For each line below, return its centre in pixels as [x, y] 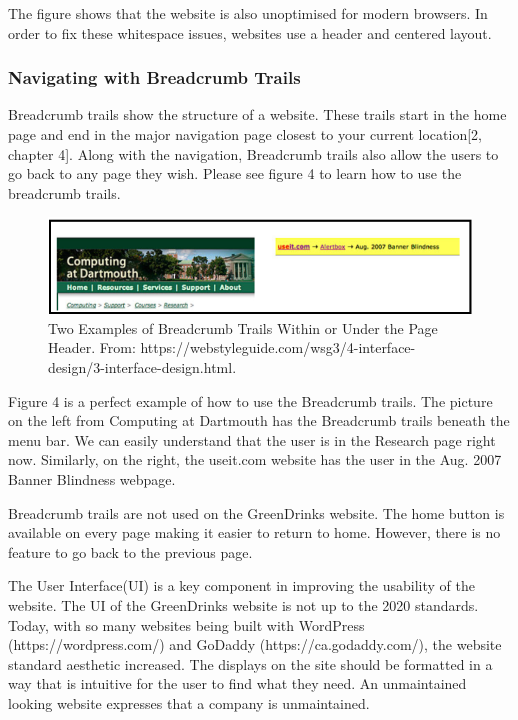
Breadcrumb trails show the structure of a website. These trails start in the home [257, 114]
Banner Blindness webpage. [92, 478]
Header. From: [92, 347]
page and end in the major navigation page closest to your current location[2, [245, 134]
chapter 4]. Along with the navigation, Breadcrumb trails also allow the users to [253, 153]
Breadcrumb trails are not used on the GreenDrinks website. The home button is [256, 512]
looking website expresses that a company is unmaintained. [189, 702]
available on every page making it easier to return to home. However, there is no [254, 532]
